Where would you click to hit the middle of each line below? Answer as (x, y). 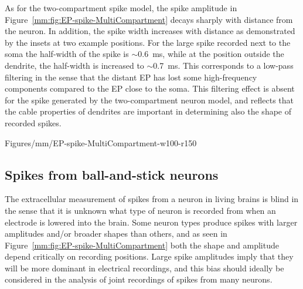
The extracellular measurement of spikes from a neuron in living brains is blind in (152, 199)
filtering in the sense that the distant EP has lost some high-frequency (131, 77)
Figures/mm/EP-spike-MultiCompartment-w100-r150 (101, 142)
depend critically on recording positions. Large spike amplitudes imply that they (149, 256)
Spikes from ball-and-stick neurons (112, 174)
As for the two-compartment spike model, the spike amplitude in (121, 8)
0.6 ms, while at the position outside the (211, 54)
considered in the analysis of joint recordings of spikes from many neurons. (139, 279)
